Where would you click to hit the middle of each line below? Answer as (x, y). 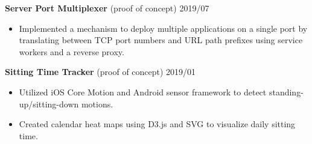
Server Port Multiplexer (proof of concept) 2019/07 (107, 8)
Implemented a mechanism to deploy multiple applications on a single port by (163, 28)
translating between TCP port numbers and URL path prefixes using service (161, 40)
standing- (286, 91)
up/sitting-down (49, 103)
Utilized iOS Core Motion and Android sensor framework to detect (143, 91)
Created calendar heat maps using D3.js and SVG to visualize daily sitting (157, 124)
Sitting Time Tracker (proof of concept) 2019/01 (100, 72)
